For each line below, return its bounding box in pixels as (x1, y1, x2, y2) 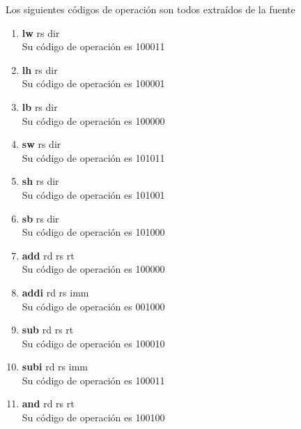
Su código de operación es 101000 (22, 225, 165, 239)
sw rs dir (22, 137, 61, 151)
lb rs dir (22, 99, 58, 114)
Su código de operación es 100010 (22, 336, 165, 350)
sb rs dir (22, 211, 59, 225)
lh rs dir (22, 62, 58, 77)
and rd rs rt (22, 396, 75, 411)
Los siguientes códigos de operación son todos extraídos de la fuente (6, 2, 295, 16)
